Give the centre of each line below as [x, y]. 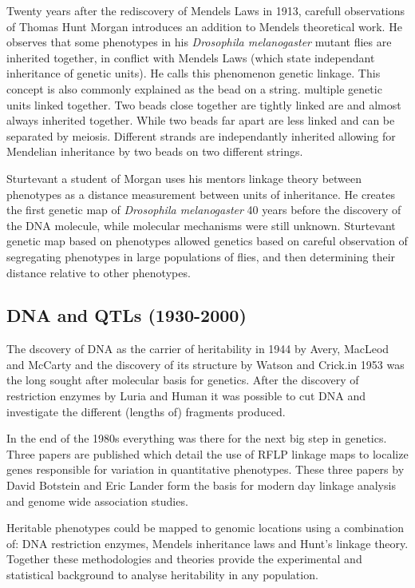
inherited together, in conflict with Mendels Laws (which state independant [191, 57]
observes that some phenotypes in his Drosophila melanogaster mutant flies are [199, 42]
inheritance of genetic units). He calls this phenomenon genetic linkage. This [194, 73]
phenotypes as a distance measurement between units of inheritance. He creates [201, 194]
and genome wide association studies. [97, 501]
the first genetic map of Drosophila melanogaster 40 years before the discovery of [204, 210]
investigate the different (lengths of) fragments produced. [146, 411]
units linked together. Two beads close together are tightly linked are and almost [204, 104]
